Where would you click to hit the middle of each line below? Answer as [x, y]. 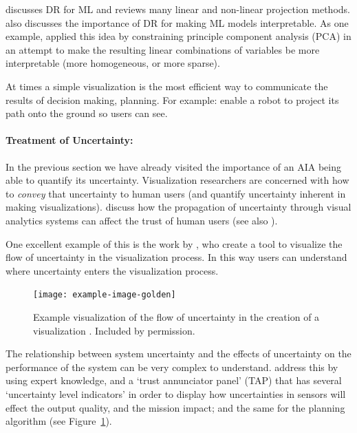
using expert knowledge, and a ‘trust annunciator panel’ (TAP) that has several [174, 380]
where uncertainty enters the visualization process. [112, 270]
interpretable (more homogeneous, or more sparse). [113, 63]
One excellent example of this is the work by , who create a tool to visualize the [174, 243]
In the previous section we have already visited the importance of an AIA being [173, 166]
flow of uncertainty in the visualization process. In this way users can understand [176, 257]
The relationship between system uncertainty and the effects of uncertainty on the [178, 353]
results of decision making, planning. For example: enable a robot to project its [172, 99]
